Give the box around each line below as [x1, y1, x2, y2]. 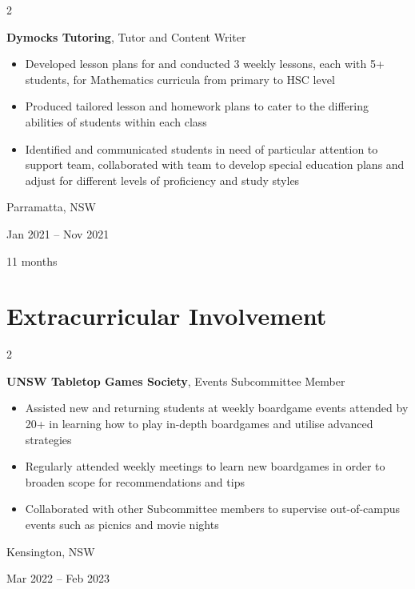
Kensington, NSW [6, 543, 95, 559]
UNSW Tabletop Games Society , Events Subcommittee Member [6, 372, 345, 389]
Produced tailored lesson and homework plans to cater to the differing [25, 98, 369, 114]
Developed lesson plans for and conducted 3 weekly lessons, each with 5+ [25, 55, 385, 72]
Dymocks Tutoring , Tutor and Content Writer [6, 28, 246, 45]
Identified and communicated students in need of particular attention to [25, 140, 378, 157]
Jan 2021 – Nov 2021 [6, 225, 110, 242]
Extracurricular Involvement [6, 299, 327, 332]
